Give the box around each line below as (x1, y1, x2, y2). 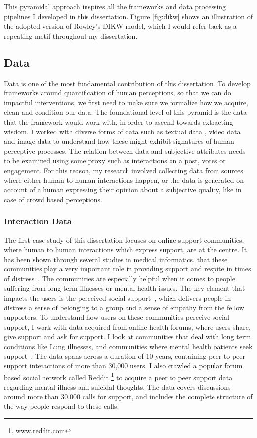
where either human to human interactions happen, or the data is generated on (4, 175, 244, 185)
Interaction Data (4, 215, 72, 227)
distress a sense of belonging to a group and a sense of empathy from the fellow (4, 302, 244, 312)
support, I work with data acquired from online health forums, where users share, (4, 321, 251, 332)
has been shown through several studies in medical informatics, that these (4, 254, 228, 264)
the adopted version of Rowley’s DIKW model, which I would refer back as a (4, 21, 237, 31)
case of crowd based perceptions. (4, 194, 103, 204)
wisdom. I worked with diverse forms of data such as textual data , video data (4, 126, 241, 136)
